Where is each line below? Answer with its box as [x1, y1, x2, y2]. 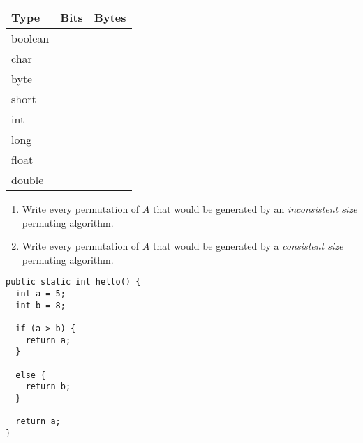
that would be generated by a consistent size [152, 239, 343, 253]
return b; [25, 382, 71, 392]
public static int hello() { [6, 277, 141, 287]
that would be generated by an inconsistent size [152, 202, 357, 216]
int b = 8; [15, 300, 66, 310]
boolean [11, 30, 50, 46]
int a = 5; [15, 289, 66, 299]
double [11, 172, 44, 188]
